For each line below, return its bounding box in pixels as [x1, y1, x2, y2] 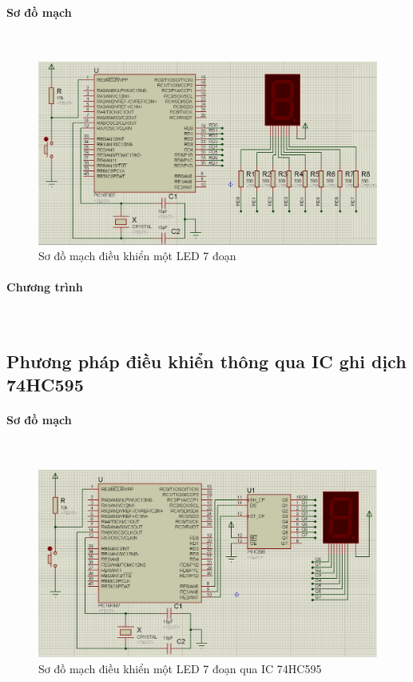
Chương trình [6, 279, 83, 295]
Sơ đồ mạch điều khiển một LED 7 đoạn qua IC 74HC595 [38, 660, 322, 677]
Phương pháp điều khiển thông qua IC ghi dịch [6, 348, 407, 373]
